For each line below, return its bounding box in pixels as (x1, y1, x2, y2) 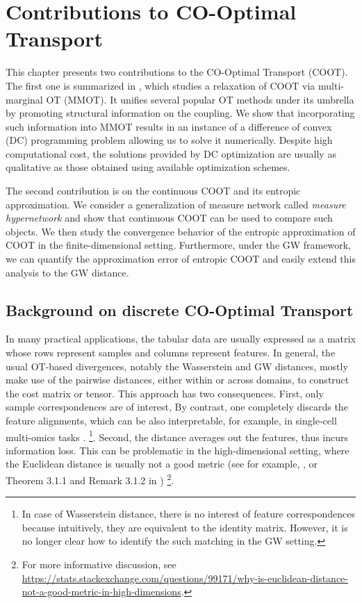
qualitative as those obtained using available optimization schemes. (6, 160, 290, 174)
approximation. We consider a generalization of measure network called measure (6, 197, 346, 211)
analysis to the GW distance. (6, 265, 129, 279)
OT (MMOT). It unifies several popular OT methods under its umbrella (46, 92, 354, 106)
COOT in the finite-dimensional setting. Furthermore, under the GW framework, (6, 238, 351, 252)
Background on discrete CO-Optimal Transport (6, 299, 354, 320)
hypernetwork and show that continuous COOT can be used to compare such (6, 210, 333, 225)
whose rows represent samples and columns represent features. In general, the (6, 345, 336, 360)
